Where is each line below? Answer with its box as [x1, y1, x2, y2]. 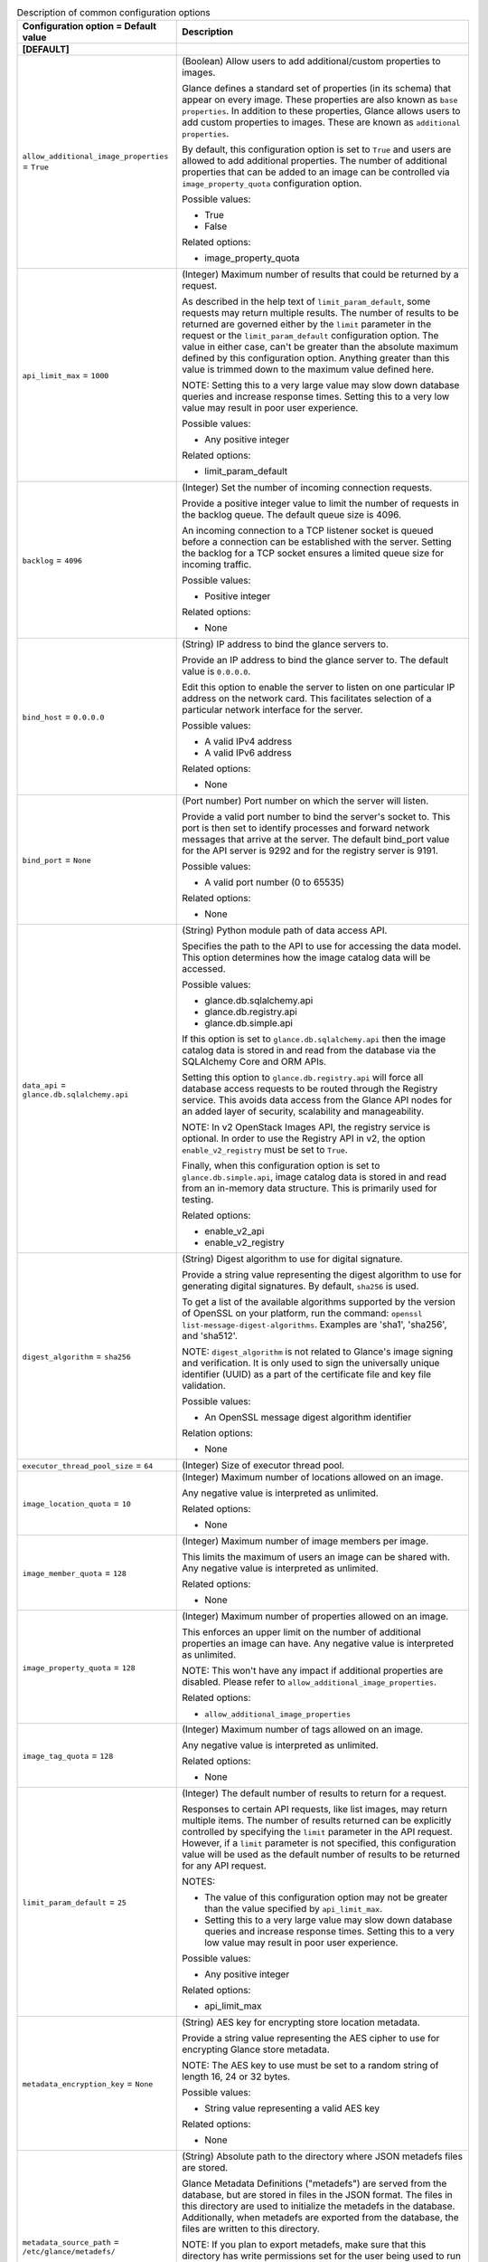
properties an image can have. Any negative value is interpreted [182, 1638, 455, 1650]
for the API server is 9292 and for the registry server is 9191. [182, 844, 438, 857]
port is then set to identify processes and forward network [182, 822, 430, 834]
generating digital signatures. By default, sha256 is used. [182, 1280, 419, 1293]
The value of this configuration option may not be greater [204, 1891, 448, 1904]
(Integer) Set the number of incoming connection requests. [182, 481, 433, 494]
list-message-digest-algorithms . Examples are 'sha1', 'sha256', [182, 1318, 447, 1331]
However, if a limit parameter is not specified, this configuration [182, 1837, 456, 1849]
